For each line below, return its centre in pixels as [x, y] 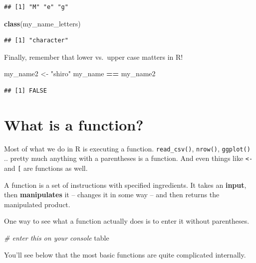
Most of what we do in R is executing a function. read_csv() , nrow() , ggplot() [127, 148]
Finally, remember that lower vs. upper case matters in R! [94, 57]
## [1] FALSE [25, 90]
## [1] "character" [36, 41]
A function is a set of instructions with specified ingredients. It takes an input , [125, 185]
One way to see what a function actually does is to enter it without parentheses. [127, 221]
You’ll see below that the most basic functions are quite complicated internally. [125, 254]
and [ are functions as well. [46, 168]
